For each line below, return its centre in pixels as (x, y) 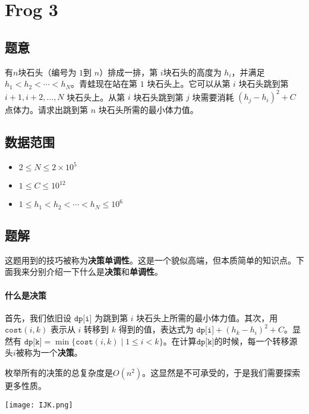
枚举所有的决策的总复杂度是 (59, 373)
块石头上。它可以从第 (189, 84)
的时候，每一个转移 (252, 341)
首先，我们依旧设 (38, 317)
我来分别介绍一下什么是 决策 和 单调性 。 (88, 272)
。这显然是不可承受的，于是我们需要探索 (221, 373)
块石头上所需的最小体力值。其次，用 (207, 317)
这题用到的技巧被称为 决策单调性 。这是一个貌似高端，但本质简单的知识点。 (150, 260)
